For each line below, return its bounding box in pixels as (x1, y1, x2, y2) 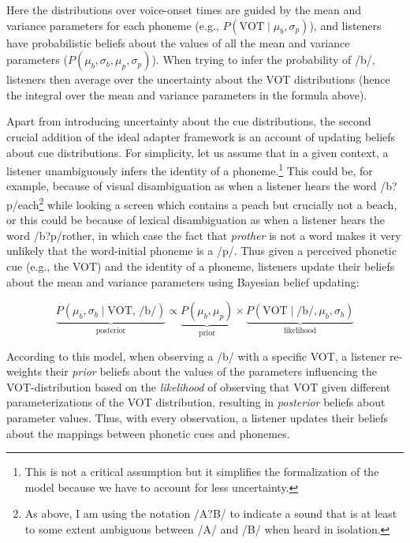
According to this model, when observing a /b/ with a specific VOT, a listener (6, 347, 386, 364)
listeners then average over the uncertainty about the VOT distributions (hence (6, 71, 390, 88)
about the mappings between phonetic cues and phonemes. (6, 425, 290, 441)
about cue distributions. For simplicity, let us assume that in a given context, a (6, 144, 389, 160)
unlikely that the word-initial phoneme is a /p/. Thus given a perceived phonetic (6, 242, 397, 259)
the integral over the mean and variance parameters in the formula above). (6, 86, 367, 103)
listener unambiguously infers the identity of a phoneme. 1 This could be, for (6, 160, 373, 178)
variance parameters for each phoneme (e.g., (6, 17, 219, 33)
